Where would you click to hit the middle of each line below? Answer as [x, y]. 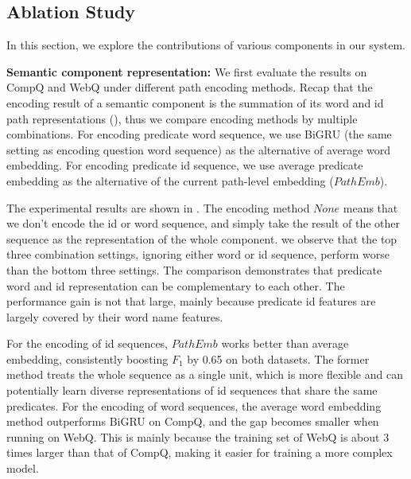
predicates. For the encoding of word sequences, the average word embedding [194, 405]
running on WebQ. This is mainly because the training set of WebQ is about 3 [198, 436]
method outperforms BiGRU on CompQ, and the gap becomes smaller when [193, 421]
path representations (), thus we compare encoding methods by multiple [182, 118]
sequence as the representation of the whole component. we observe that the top [202, 238]
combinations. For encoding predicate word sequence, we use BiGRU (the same [199, 134]
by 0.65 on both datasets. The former [278, 358]
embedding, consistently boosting [87, 358]
